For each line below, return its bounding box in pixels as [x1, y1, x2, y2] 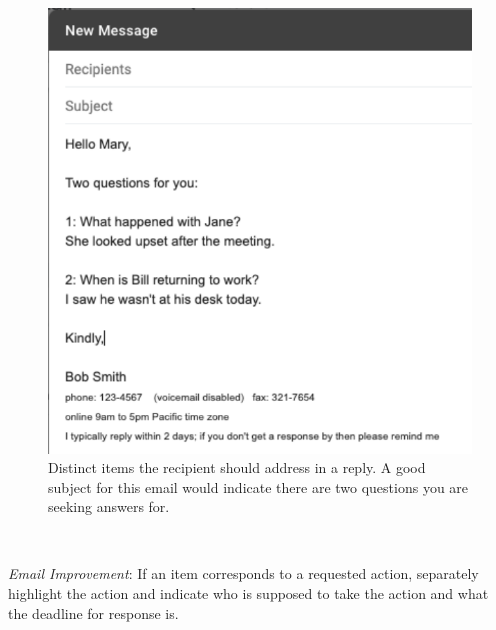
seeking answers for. [48, 496, 170, 517]
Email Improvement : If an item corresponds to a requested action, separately [8, 563, 479, 584]
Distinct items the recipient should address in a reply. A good [48, 457, 426, 478]
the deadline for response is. [8, 602, 179, 623]
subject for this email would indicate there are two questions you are [48, 476, 469, 497]
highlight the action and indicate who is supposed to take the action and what [8, 583, 489, 604]
